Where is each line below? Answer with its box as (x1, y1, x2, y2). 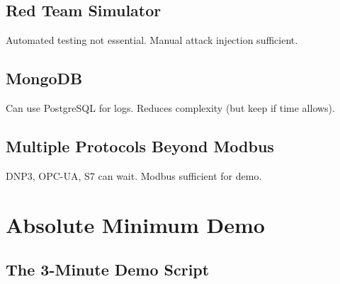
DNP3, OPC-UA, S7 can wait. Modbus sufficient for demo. (6, 168, 262, 183)
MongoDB (6, 67, 83, 89)
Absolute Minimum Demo (6, 210, 265, 239)
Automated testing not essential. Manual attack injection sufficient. (6, 33, 298, 47)
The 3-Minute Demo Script (6, 259, 210, 280)
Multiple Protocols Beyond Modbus (6, 135, 274, 157)
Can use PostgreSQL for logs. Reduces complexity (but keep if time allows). (6, 101, 335, 115)
